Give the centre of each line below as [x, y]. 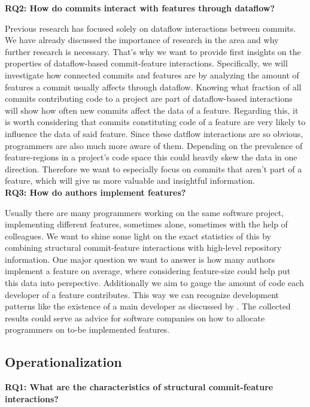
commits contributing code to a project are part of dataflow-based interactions [149, 98]
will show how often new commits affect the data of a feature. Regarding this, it [152, 110]
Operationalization [63, 362]
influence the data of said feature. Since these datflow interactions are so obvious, [154, 133]
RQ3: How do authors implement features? [95, 192]
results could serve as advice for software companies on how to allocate [135, 318]
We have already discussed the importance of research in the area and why [142, 40]
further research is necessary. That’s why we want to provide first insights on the [153, 51]
